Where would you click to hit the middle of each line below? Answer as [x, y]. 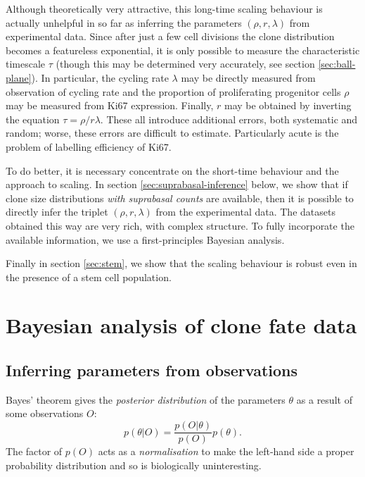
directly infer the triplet [57, 212]
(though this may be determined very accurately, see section [185, 64]
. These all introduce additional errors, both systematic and [229, 119]
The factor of [34, 451]
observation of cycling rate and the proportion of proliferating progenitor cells [173, 91]
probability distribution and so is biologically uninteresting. [134, 465]
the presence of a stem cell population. [89, 277]
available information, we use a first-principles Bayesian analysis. [145, 239]
